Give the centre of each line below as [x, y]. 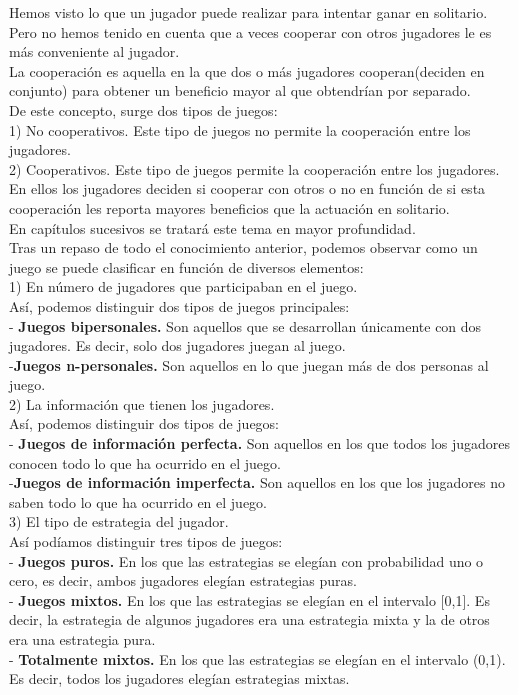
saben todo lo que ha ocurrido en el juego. [138, 501]
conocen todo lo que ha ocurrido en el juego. [145, 462]
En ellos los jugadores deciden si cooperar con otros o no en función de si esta [247, 188]
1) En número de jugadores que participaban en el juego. [183, 286]
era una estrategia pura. [82, 639]
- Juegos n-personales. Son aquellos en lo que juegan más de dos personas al [249, 364]
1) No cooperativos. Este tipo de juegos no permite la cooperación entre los [240, 129]
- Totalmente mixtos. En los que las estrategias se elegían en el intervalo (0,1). [257, 658]
